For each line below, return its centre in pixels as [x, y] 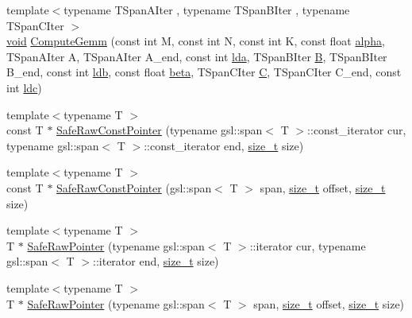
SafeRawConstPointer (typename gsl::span [160, 130]
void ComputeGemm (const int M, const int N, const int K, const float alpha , [196, 41]
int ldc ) [24, 87]
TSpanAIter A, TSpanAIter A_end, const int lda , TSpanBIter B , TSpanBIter [197, 56]
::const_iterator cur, [357, 130]
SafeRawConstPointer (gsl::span [134, 187]
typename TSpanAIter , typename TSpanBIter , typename [207, 10]
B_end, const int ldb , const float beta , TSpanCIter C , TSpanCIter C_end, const [204, 72]
